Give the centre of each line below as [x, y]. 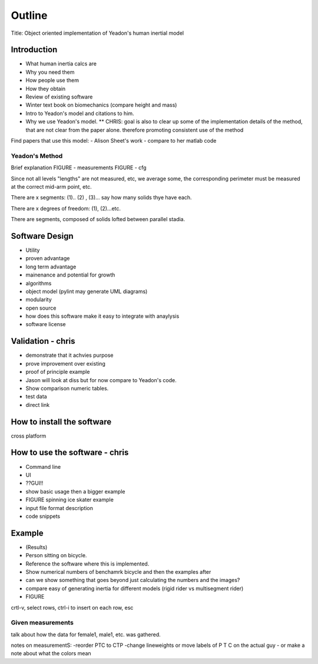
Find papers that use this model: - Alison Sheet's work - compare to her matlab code [114, 140]
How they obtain [46, 88]
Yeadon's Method [37, 156]
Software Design [42, 236]
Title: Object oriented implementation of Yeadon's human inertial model [97, 33]
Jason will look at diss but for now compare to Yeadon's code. [101, 380]
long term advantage [51, 267]
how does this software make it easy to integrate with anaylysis [102, 316]
